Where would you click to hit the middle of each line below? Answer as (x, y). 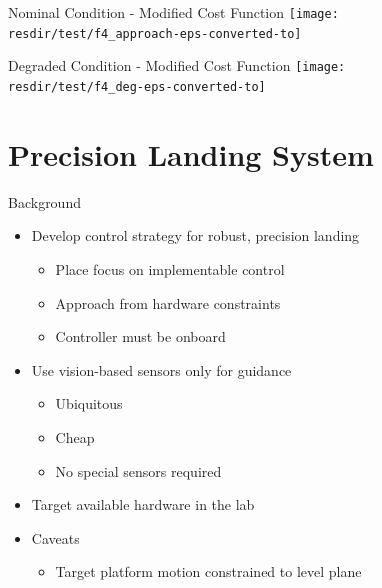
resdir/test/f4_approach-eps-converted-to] (155, 33)
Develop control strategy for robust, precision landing (195, 235)
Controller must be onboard (140, 336)
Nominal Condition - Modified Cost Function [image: (173, 12)
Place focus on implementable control (170, 268)
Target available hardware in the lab (143, 504)
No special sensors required (138, 470)
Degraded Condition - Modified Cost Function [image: (177, 65)
